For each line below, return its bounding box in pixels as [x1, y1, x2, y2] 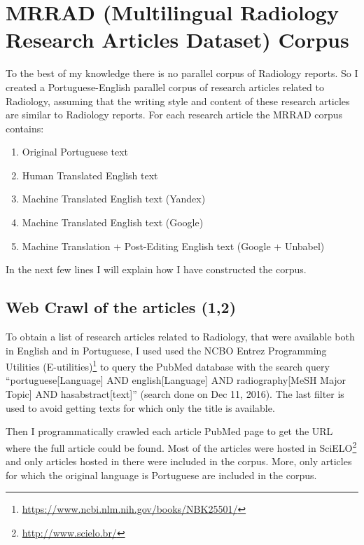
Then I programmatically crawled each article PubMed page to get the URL [6, 424, 333, 439]
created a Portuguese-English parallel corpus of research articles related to [6, 79, 324, 94]
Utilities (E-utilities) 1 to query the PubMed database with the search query [6, 357, 330, 373]
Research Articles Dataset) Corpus [6, 25, 349, 54]
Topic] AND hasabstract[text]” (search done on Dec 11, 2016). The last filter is [6, 387, 344, 401]
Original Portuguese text [22, 144, 129, 159]
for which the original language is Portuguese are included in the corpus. [6, 467, 317, 482]
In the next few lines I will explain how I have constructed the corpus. [6, 262, 307, 277]
